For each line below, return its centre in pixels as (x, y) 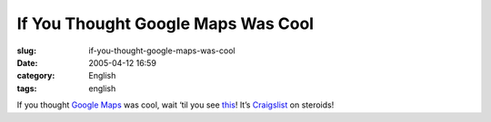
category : (36, 76)
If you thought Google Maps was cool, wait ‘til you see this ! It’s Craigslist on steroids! (175, 105)
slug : (26, 51)
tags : (27, 88)
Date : (27, 62)
